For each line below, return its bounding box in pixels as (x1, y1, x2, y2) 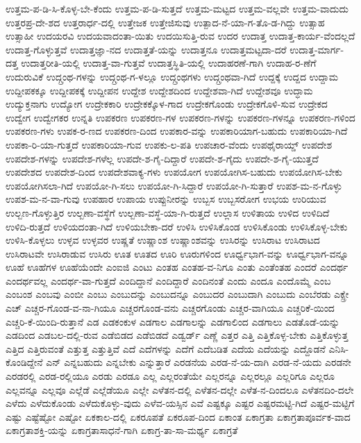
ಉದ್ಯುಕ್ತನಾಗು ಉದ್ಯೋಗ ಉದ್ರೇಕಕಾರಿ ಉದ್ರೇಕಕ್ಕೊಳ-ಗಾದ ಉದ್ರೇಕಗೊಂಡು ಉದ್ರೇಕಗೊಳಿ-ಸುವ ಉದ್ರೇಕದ (6, 97, 328, 111)
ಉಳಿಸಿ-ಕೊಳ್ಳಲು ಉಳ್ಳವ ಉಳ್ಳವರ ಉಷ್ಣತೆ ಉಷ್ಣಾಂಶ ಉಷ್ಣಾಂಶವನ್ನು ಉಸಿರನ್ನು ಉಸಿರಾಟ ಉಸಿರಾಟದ (6, 233, 320, 247)
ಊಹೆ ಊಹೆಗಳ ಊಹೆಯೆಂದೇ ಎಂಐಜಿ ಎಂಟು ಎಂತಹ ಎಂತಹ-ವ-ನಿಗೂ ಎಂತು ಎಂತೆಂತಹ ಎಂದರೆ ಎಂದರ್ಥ (6, 260, 349, 274)
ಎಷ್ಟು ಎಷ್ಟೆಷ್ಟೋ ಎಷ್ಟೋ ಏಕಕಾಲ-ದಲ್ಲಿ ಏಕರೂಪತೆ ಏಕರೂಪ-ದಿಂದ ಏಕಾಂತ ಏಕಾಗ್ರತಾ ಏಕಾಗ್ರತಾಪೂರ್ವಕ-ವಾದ (6, 409, 351, 424)
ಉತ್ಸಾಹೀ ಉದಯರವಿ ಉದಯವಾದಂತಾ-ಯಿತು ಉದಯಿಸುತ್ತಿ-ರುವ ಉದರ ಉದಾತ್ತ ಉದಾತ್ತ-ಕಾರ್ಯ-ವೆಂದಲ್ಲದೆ (6, 28, 355, 43)
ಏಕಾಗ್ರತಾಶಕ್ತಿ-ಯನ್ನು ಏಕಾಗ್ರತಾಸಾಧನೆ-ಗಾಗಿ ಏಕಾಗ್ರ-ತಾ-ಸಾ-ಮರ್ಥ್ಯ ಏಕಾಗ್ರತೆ (6, 423, 238, 437)
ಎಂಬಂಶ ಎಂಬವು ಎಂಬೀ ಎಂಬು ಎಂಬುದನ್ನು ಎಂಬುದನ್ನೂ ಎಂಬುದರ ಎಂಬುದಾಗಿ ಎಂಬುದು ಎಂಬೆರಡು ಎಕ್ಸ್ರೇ (6, 287, 349, 301)
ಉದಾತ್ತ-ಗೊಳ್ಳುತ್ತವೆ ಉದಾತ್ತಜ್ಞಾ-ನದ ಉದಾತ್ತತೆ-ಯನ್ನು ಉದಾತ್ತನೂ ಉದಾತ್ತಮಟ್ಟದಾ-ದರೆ (6, 42, 287, 56)
